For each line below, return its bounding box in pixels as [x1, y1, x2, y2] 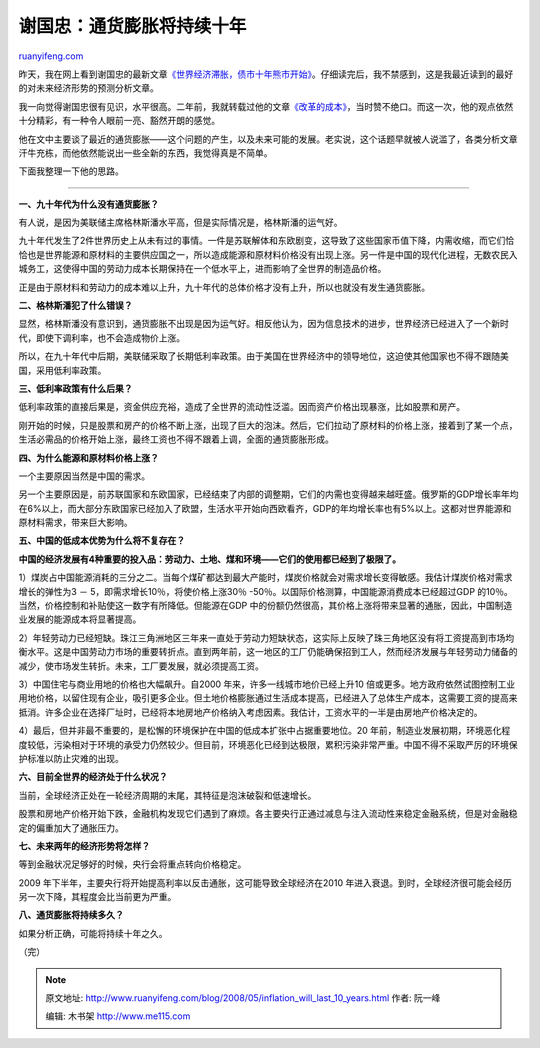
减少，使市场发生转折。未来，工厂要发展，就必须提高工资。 [18, 660, 264, 672]
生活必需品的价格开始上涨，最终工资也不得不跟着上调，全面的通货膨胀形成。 [18, 433, 334, 445]
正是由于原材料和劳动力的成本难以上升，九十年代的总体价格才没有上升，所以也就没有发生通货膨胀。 [18, 281, 430, 293]
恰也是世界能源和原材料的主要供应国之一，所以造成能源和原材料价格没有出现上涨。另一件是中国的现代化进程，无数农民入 [18, 248, 518, 260]
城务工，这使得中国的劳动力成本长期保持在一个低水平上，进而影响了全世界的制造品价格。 [18, 263, 387, 275]
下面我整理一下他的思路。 [18, 165, 124, 177]
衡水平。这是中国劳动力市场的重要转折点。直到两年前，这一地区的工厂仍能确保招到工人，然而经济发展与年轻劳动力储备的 [18, 646, 518, 658]
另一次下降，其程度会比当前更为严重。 [18, 891, 177, 903]
